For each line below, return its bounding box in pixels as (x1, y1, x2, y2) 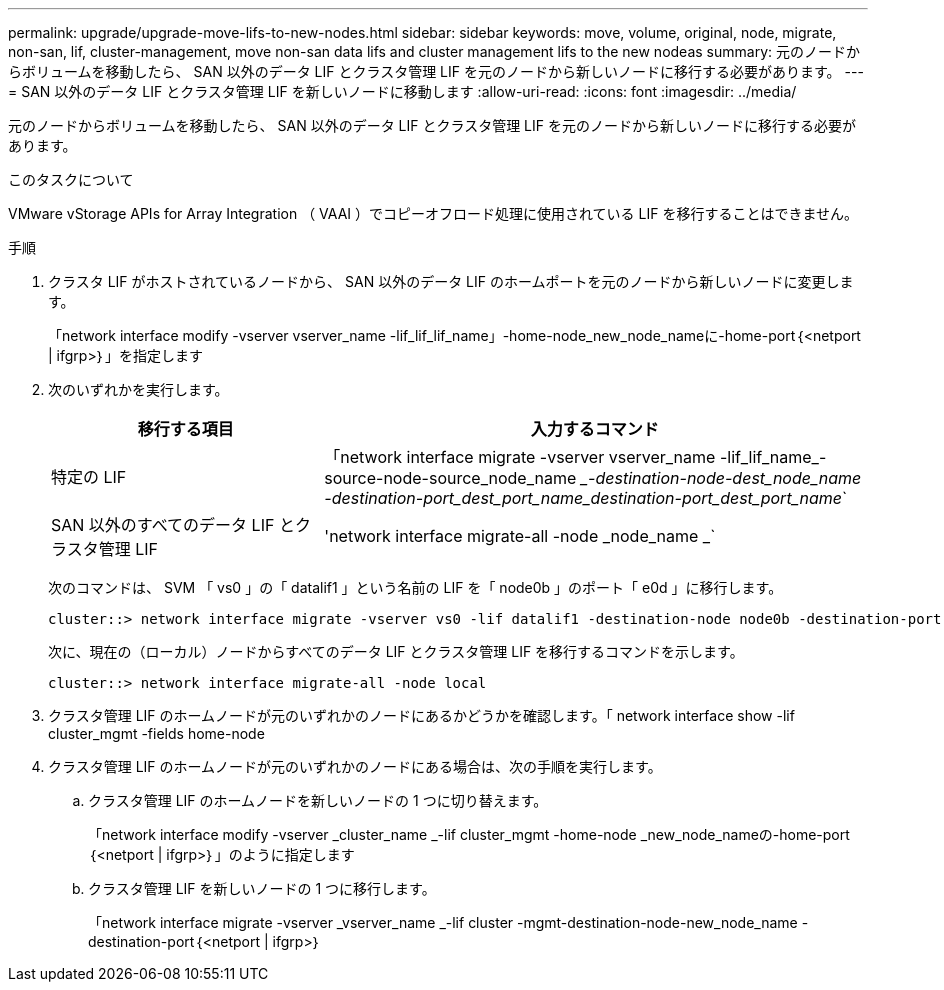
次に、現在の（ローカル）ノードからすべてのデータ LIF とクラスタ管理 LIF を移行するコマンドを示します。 (48, 643, 744, 660)
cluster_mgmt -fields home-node (48, 725, 265, 742)
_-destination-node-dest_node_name (580, 468, 862, 488)
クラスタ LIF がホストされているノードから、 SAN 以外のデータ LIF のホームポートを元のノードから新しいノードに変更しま (48, 273, 854, 290)
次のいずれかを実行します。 (48, 381, 229, 398)
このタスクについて (8, 171, 134, 188)
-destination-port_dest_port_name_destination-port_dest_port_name (324, 488, 842, 508)
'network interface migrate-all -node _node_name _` (324, 526, 716, 546)
